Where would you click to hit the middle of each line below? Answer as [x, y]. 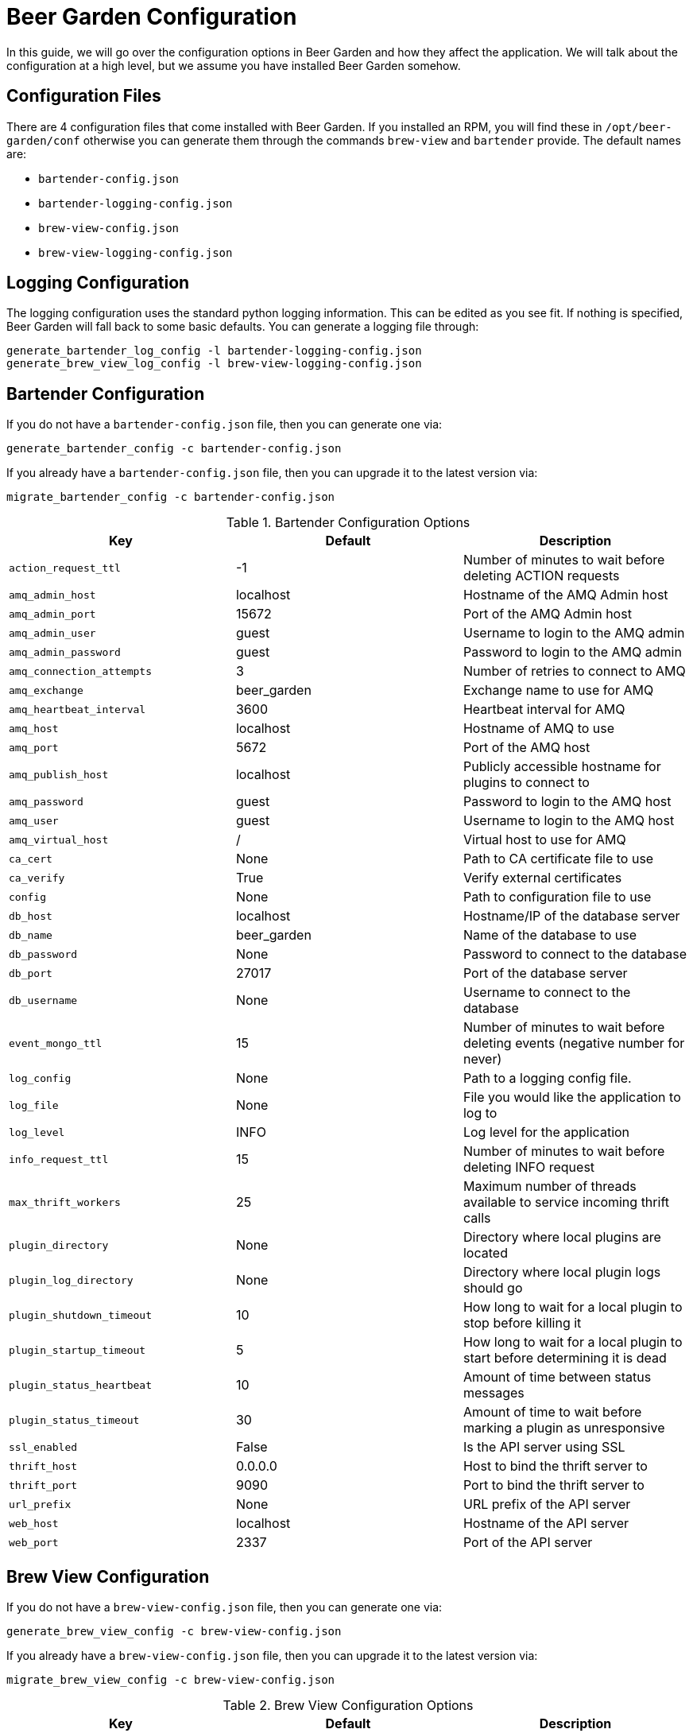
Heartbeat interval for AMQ [544, 709]
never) [482, 1059]
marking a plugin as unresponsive [564, 1428]
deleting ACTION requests [541, 576]
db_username [43, 1000]
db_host [31, 916]
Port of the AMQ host [527, 748]
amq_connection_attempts [81, 671]
